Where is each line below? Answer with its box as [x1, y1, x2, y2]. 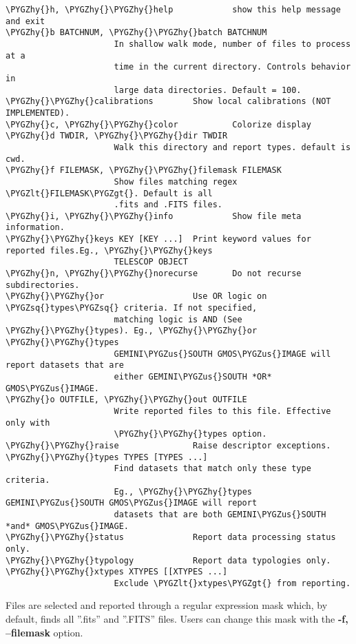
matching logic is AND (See [114, 314, 242, 324]
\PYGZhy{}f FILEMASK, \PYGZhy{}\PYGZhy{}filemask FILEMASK [6, 165, 282, 176]
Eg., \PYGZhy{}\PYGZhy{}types [114, 486, 252, 497]
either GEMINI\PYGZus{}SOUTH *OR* [114, 372, 272, 382]
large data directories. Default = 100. [114, 85, 302, 95]
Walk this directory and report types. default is [114, 142, 351, 152]
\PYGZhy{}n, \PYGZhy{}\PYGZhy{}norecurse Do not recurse [6, 269, 302, 279]
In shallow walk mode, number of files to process [114, 39, 351, 49]
